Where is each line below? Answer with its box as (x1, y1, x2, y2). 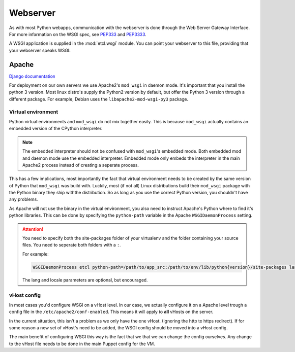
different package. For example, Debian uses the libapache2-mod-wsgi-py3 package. (9, 96, 189, 102)
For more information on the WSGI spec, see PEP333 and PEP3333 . (9, 31, 147, 37)
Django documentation (9, 73, 56, 79)
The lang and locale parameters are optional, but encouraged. (22, 277, 148, 283)
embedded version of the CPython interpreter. (9, 126, 103, 132)
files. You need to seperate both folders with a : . (22, 242, 121, 248)
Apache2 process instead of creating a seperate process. (22, 162, 139, 168)
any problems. (9, 196, 38, 202)
